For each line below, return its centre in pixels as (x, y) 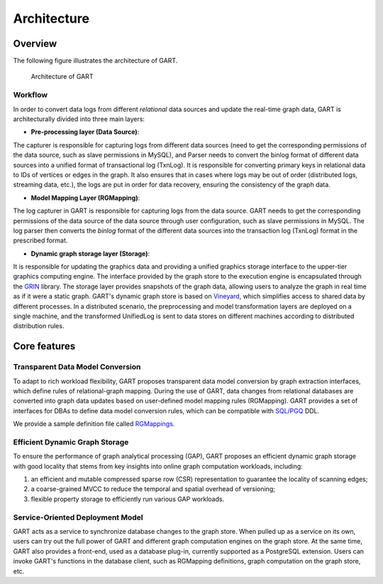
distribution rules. (39, 326)
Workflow (30, 95)
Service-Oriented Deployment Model (78, 517)
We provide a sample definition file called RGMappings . (94, 424)
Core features (44, 346)
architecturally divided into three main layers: (79, 119)
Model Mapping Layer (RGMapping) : (85, 198)
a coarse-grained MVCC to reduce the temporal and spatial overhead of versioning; (153, 489)
